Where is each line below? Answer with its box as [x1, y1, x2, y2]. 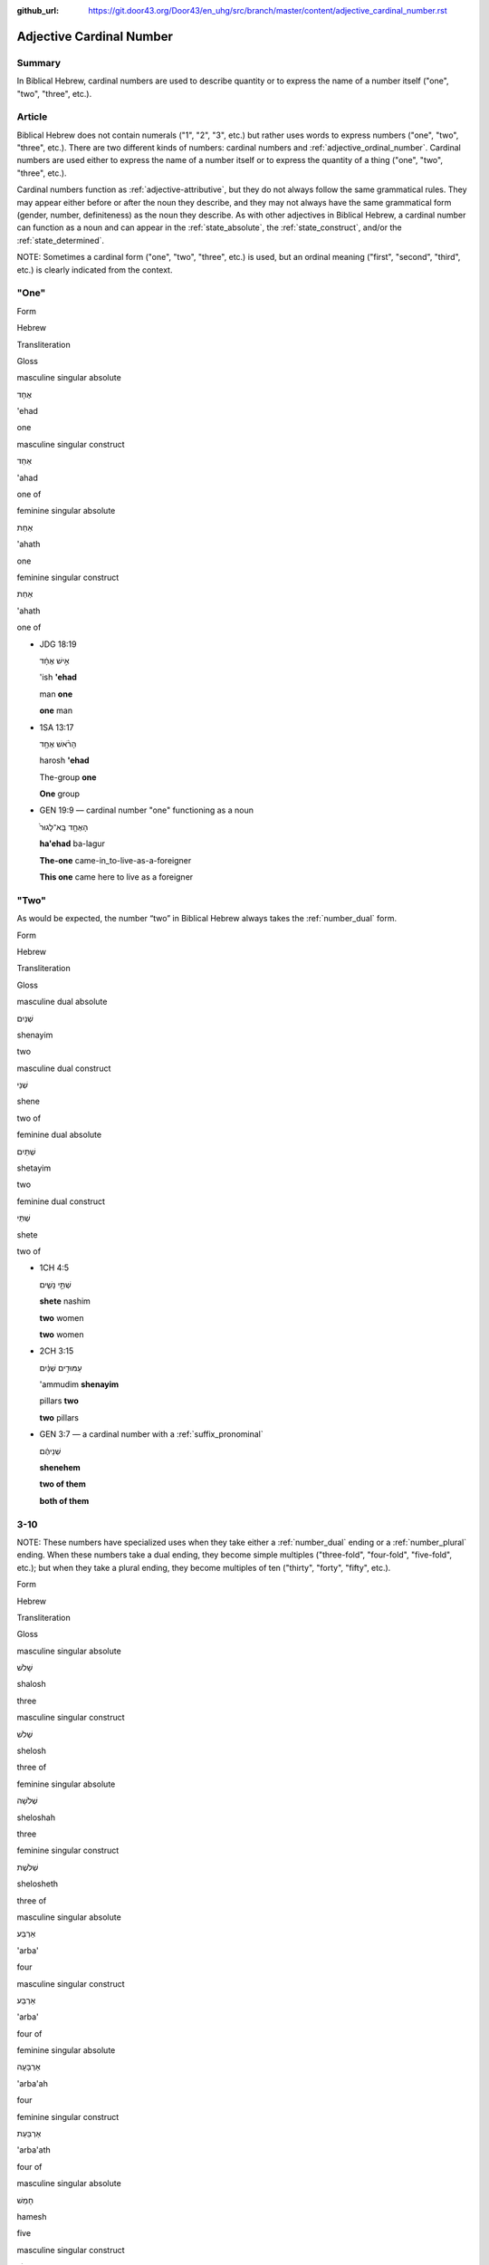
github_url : [16, 5, 59, 15]
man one [39, 689, 72, 699]
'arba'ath [16, 2145, 52, 2155]
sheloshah [16, 1812, 56, 1823]
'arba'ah [16, 2077, 49, 2088]
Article [16, 111, 48, 123]
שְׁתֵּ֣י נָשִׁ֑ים [39, 1278, 72, 1290]
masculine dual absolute [16, 997, 108, 1007]
